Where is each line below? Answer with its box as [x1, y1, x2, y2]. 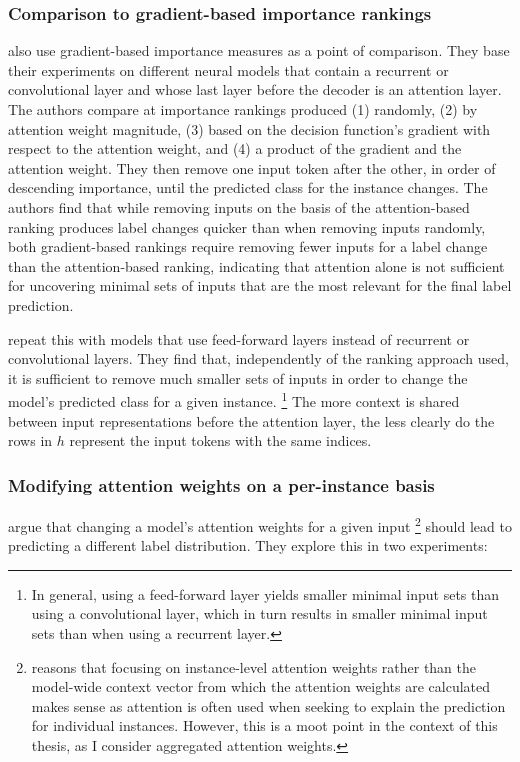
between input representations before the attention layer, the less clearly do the [8, 410, 495, 431]
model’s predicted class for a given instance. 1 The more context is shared [8, 388, 460, 411]
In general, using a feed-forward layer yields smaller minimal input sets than [31, 583, 500, 604]
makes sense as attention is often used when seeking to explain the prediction [31, 695, 506, 716]
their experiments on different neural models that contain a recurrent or [8, 59, 449, 80]
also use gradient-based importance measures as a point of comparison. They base [8, 40, 510, 61]
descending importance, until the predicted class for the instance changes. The [8, 177, 488, 198]
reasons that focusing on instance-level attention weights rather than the [31, 656, 477, 677]
